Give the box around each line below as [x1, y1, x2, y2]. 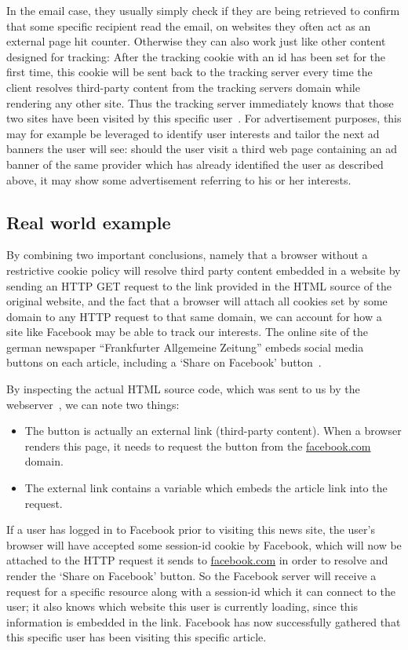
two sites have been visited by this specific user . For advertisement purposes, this [6, 110, 402, 126]
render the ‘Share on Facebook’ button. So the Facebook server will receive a [6, 568, 377, 584]
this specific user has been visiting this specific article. [6, 629, 267, 645]
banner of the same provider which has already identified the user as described [6, 155, 384, 172]
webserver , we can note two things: [6, 396, 180, 412]
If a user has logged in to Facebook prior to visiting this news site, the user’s [6, 521, 375, 538]
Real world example [6, 210, 171, 234]
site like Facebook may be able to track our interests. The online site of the [6, 323, 369, 340]
